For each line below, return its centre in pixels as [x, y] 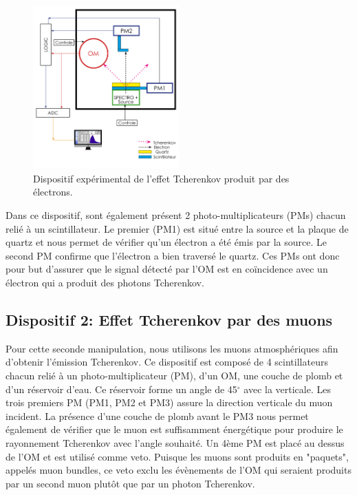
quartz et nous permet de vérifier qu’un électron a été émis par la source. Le [166, 242]
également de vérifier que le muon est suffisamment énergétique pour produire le [174, 429]
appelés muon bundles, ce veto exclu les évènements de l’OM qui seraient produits [178, 470]
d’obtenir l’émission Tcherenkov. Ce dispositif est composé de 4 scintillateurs [167, 362]
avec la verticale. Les [287, 389]
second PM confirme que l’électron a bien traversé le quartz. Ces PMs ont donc [173, 255]
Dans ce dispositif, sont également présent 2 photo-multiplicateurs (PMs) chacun [176, 215]
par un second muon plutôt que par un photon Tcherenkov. [130, 483]
